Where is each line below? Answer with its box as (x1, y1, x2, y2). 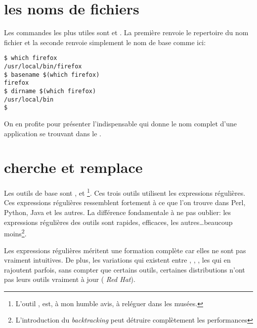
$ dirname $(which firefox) (4, 87, 96, 95)
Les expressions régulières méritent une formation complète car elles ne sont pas (4, 245, 246, 255)
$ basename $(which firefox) (4, 71, 100, 78)
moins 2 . (4, 227, 27, 238)
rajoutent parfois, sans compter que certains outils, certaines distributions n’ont (4, 264, 245, 274)
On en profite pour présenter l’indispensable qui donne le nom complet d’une (4, 118, 237, 128)
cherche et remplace (4, 157, 143, 177)
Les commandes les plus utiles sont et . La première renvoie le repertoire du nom (4, 27, 249, 38)
